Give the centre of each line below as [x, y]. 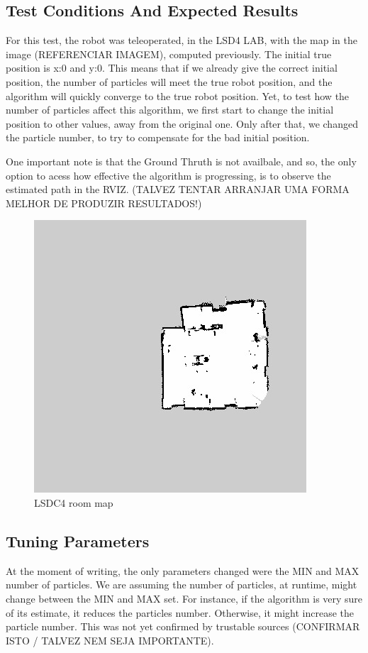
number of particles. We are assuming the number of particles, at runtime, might [182, 585]
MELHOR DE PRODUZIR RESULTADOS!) [104, 203]
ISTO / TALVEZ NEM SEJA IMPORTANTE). [110, 640]
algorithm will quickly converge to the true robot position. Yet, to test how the [178, 95]
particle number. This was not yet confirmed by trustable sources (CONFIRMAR [183, 626]
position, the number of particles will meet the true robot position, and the [169, 81]
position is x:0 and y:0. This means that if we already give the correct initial [172, 68]
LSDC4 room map [74, 502]
